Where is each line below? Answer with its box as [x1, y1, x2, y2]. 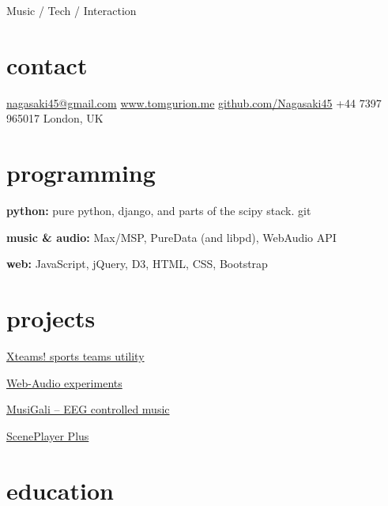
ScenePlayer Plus [6, 427, 89, 444]
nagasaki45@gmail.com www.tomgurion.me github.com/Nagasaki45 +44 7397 [6, 94, 382, 111]
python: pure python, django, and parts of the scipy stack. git [6, 202, 311, 219]
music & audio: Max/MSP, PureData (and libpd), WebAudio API [6, 228, 337, 245]
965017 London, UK [6, 110, 104, 126]
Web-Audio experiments [6, 374, 122, 391]
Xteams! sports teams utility [6, 347, 145, 364]
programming [6, 157, 156, 189]
